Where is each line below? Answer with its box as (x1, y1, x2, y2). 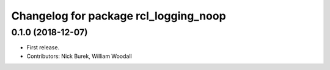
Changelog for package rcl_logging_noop (11, 9, 226, 23)
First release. (26, 44, 60, 51)
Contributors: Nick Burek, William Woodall (26, 52, 132, 60)
